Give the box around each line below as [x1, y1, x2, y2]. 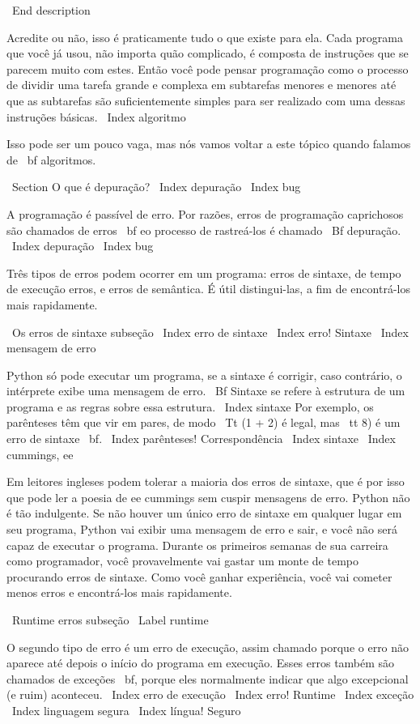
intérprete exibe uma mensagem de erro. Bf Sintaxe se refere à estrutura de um [6, 382, 405, 399]
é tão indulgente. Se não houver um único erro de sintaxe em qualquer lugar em [6, 505, 402, 522]
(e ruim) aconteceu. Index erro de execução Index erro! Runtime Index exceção [6, 686, 414, 703]
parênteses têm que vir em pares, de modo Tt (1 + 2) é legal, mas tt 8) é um [6, 414, 401, 431]
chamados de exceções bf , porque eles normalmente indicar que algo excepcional [6, 670, 409, 687]
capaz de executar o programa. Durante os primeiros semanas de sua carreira [6, 536, 388, 553]
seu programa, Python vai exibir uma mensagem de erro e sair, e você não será [6, 521, 397, 538]
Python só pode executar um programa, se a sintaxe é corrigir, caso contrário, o [6, 366, 402, 383]
